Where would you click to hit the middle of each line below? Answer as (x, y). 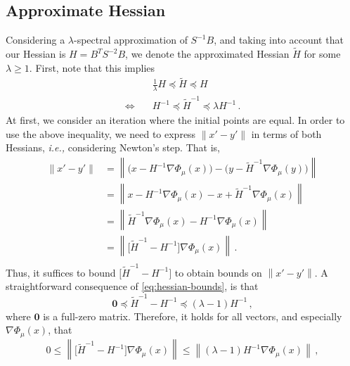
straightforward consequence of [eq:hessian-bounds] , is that (132, 286)
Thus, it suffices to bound (61, 272)
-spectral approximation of (130, 40)
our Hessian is (36, 54)
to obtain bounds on (218, 272)
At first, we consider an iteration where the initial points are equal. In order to (175, 120)
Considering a (35, 40)
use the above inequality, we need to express (101, 133)
